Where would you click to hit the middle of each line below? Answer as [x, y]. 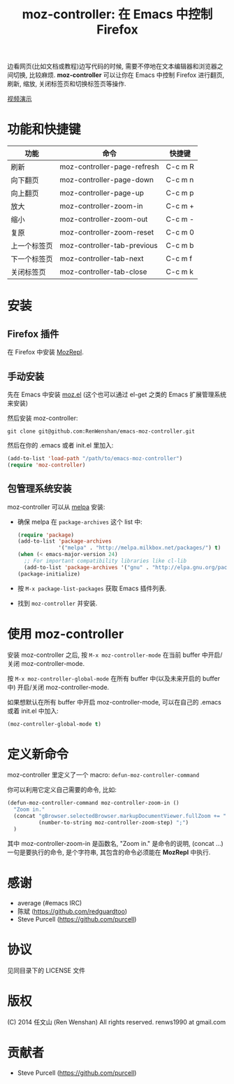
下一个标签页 [32, 259]
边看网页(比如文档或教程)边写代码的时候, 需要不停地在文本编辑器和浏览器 [112, 67]
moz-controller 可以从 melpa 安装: [56, 507]
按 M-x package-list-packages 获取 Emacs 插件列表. [92, 588]
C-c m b [180, 246]
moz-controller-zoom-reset [107, 232]
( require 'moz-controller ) [46, 465]
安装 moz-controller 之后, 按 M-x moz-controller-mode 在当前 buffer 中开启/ [115, 655]
